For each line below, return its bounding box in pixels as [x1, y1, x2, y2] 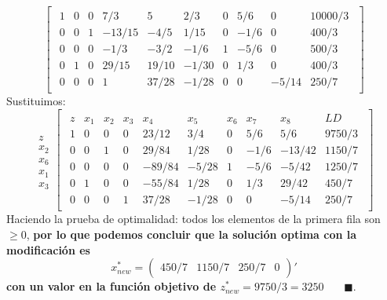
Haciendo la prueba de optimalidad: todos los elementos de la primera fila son [6, 210, 381, 227]
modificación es [6, 241, 90, 258]
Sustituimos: [6, 93, 66, 109]
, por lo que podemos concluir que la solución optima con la [26, 226, 357, 243]
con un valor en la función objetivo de [6, 278, 217, 295]
